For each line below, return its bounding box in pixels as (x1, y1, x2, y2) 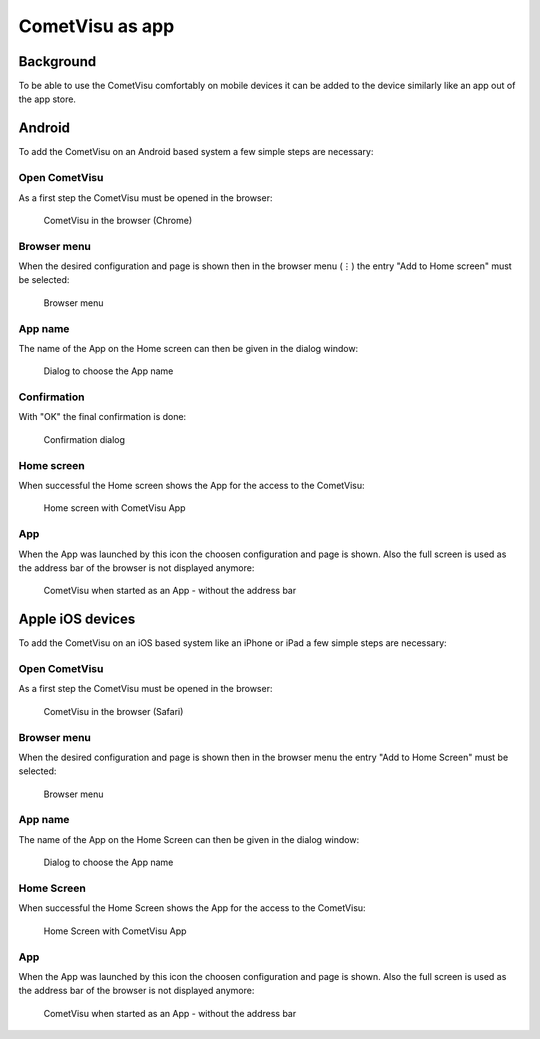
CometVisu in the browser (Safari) (43, 705, 184, 717)
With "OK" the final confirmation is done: (18, 411, 187, 423)
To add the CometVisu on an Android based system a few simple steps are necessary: (18, 146, 374, 158)
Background (18, 53, 97, 70)
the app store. (18, 93, 77, 105)
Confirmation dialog (43, 433, 125, 445)
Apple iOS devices (18, 611, 136, 628)
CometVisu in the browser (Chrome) (43, 214, 193, 226)
